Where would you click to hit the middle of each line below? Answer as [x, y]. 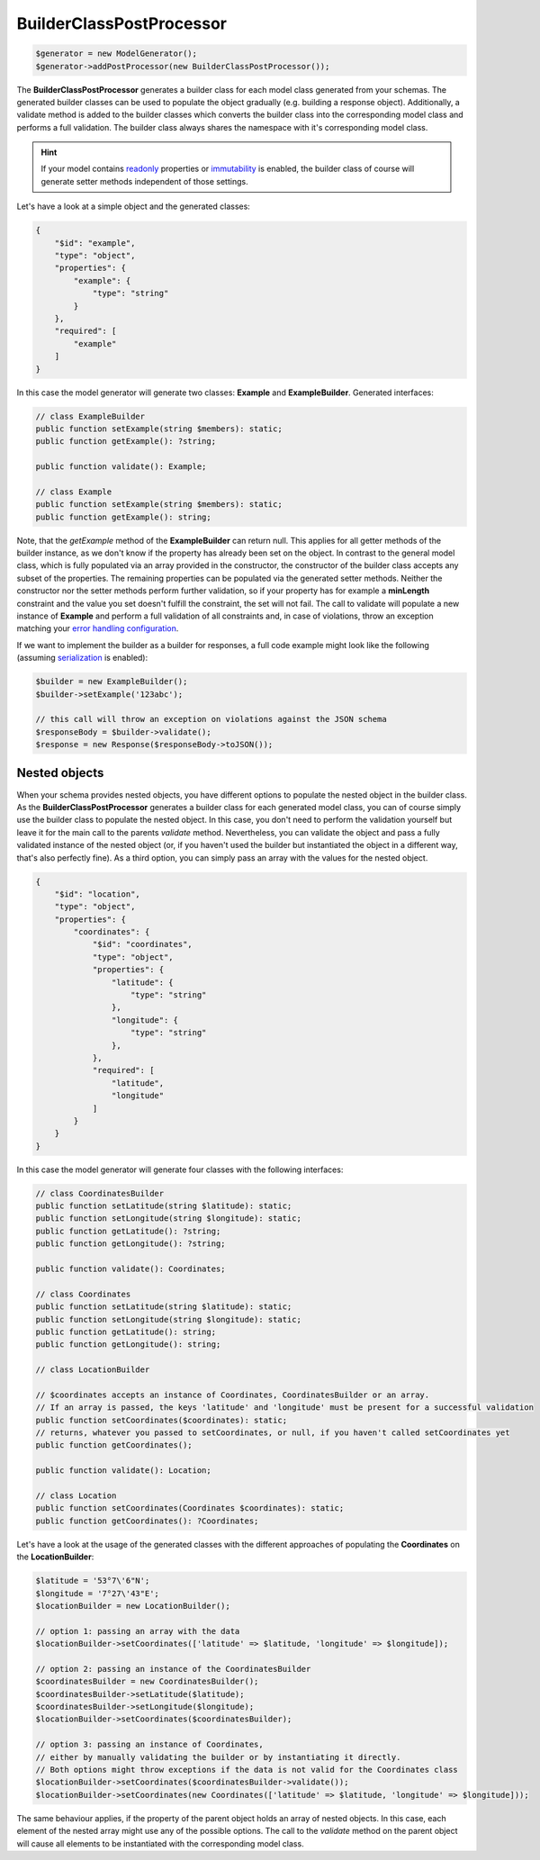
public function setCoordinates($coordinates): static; [162, 1420]
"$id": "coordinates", [142, 944]
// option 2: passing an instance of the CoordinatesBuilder [173, 1669]
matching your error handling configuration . [98, 628]
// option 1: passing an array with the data [138, 1631]
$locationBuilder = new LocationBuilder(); [133, 1606]
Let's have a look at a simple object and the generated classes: [134, 206]
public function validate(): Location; [123, 1471]
